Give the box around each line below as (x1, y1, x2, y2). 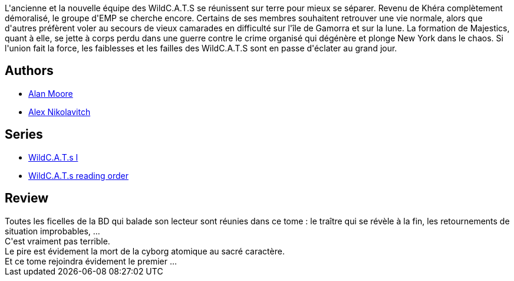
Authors (5, 63, 54, 79)
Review (5, 191, 49, 206)
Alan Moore (28, 88, 73, 99)
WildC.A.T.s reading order (28, 170, 128, 181)
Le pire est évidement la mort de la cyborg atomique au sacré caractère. (5, 246, 285, 256)
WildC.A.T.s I (28, 152, 78, 162)
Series (5, 127, 43, 142)
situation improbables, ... (5, 226, 100, 236)
